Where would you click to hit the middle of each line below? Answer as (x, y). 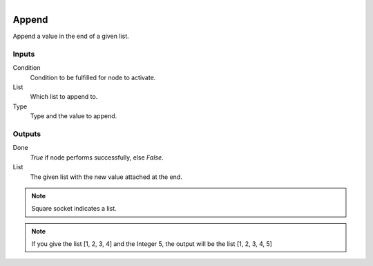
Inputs (24, 54)
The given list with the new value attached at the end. (106, 177)
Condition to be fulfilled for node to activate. (93, 77)
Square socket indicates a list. (74, 209)
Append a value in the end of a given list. (71, 36)
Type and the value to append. (74, 116)
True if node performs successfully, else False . (97, 157)
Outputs (27, 133)
